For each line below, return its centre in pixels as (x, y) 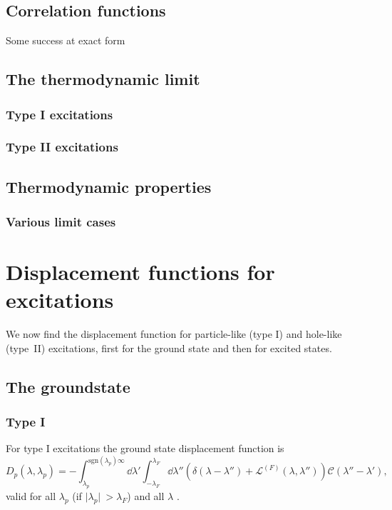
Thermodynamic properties (109, 186)
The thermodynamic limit (103, 79)
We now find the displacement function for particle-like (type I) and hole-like (174, 334)
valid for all (31, 496)
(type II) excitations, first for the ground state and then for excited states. (169, 347)
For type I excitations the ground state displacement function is (145, 448)
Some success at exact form (66, 40)
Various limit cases (61, 221)
